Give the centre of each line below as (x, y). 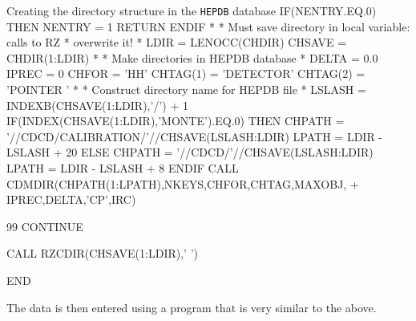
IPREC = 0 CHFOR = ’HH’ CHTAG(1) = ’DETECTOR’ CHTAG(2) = (186, 73)
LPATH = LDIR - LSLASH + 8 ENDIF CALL (123, 168)
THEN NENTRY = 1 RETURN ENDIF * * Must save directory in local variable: (208, 26)
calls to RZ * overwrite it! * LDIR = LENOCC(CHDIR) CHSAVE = (177, 42)
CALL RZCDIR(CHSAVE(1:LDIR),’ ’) (102, 253)
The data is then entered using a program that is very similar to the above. (192, 307)
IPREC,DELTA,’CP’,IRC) (71, 199)
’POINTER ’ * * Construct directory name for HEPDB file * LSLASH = (186, 89)
